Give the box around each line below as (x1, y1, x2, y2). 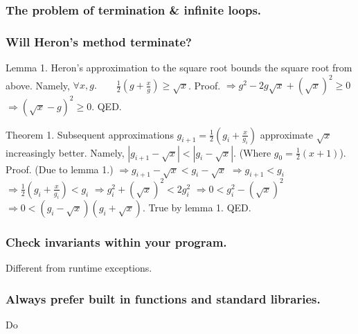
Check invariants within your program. (6, 233, 227, 250)
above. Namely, (6, 78, 70, 92)
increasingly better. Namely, (6, 145, 125, 159)
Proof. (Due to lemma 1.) (6, 161, 114, 176)
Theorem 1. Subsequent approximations (6, 127, 174, 141)
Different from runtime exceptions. (6, 261, 152, 275)
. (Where (233, 145, 271, 159)
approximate (260, 127, 314, 141)
